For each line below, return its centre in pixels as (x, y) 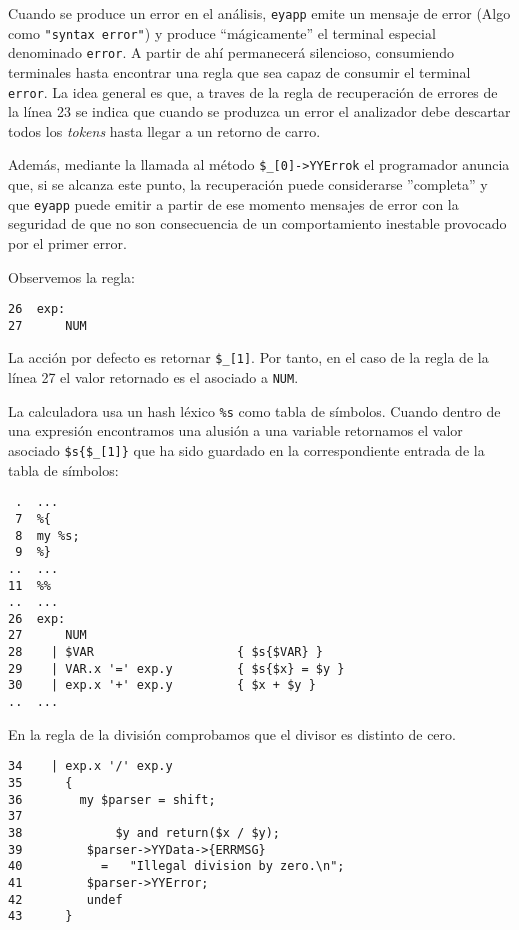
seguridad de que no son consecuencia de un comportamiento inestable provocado (257, 223)
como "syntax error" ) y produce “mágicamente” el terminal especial (222, 32)
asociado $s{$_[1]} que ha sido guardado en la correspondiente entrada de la (246, 449)
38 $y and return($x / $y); (144, 832)
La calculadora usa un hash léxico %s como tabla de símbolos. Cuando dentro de (254, 410)
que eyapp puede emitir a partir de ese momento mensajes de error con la (233, 203)
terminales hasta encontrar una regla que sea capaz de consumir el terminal (239, 71)
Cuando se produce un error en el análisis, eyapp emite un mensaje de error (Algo (259, 13)
